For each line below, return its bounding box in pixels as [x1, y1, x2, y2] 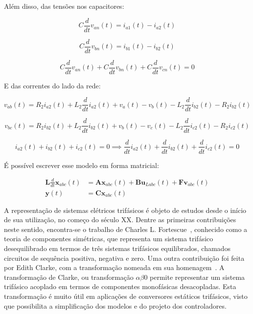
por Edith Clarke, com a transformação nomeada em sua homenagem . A [4, 262, 225, 272]
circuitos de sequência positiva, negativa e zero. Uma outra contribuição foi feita [4, 252, 245, 263]
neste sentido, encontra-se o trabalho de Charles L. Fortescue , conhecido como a [4, 224, 248, 234]
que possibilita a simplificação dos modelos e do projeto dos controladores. [4, 300, 227, 311]
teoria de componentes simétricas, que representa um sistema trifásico [4, 233, 213, 244]
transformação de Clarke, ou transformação [4, 272, 134, 282]
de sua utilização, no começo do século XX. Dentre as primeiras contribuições [4, 214, 236, 225]
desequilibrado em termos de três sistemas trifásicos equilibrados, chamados [4, 243, 230, 253]
